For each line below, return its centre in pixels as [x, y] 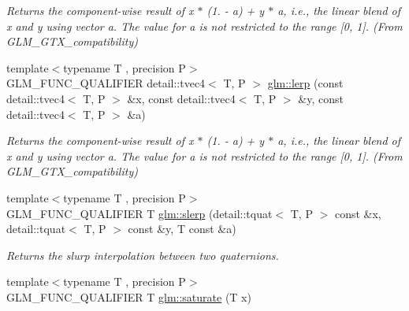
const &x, [358, 213]
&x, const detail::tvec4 [181, 98]
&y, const [321, 98]
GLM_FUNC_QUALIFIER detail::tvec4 [106, 83]
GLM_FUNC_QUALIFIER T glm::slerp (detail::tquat [139, 213]
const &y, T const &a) [182, 229]
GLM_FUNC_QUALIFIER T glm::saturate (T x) [129, 296]
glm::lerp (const [305, 83]
